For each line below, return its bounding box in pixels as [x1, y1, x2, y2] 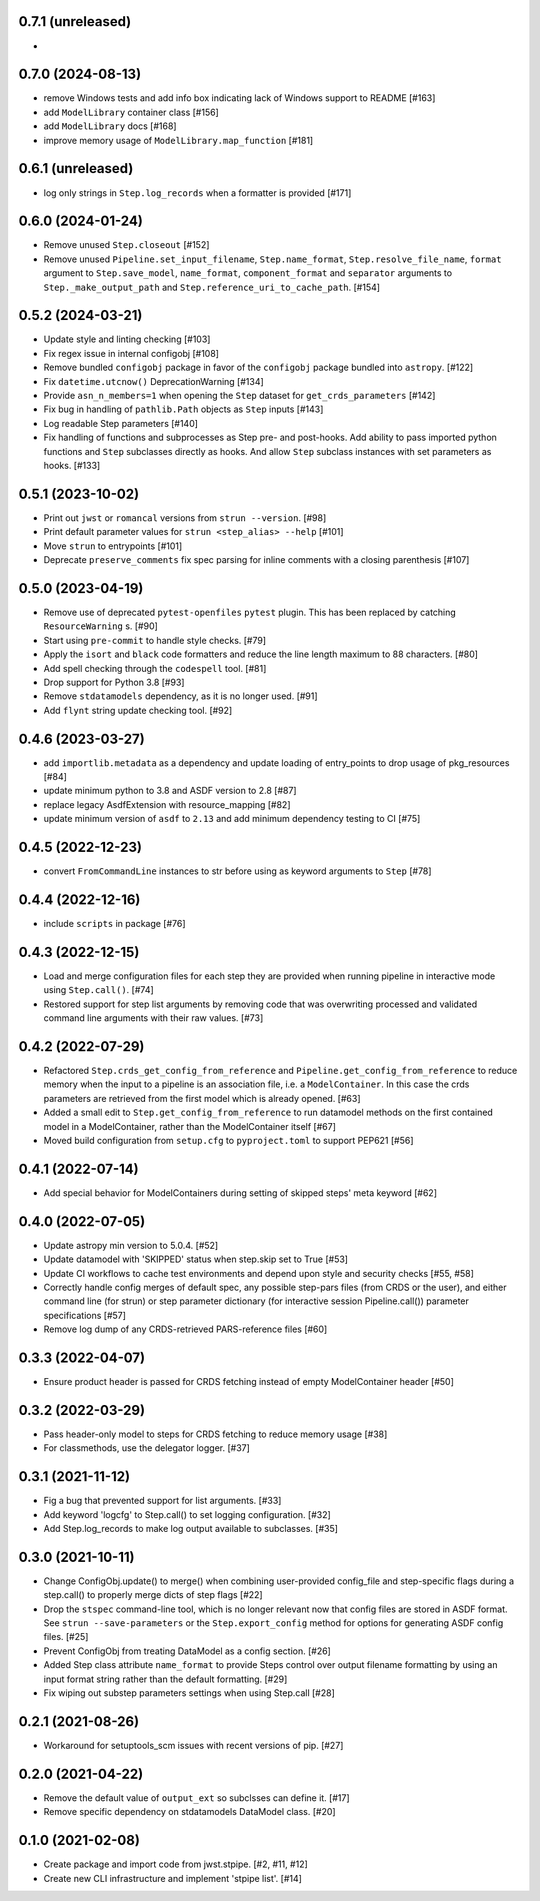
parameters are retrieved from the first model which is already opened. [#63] [43, 1092, 361, 1104]
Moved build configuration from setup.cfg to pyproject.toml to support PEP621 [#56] [43, 1134, 414, 1146]
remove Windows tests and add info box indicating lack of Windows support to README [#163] [43, 92, 436, 104]
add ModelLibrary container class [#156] [43, 106, 219, 118]
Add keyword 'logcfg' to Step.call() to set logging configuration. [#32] [43, 1508, 332, 1520]
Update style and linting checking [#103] [43, 333, 211, 345]
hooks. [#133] [43, 460, 101, 471]
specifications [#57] [43, 1309, 127, 1321]
